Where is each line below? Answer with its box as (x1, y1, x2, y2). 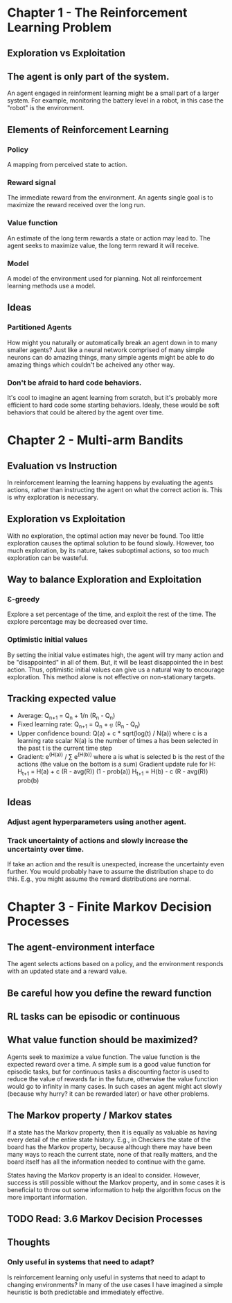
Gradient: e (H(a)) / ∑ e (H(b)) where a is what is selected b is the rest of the (17, 751, 225, 760)
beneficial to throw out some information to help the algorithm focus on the (7, 1185, 222, 1193)
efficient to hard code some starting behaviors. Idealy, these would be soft (7, 401, 220, 409)
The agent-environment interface (7, 941, 155, 953)
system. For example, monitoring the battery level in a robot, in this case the (7, 96, 224, 105)
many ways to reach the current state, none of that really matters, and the (7, 1150, 217, 1158)
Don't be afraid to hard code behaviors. (7, 378, 142, 387)
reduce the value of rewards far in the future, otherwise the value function (7, 1074, 219, 1083)
